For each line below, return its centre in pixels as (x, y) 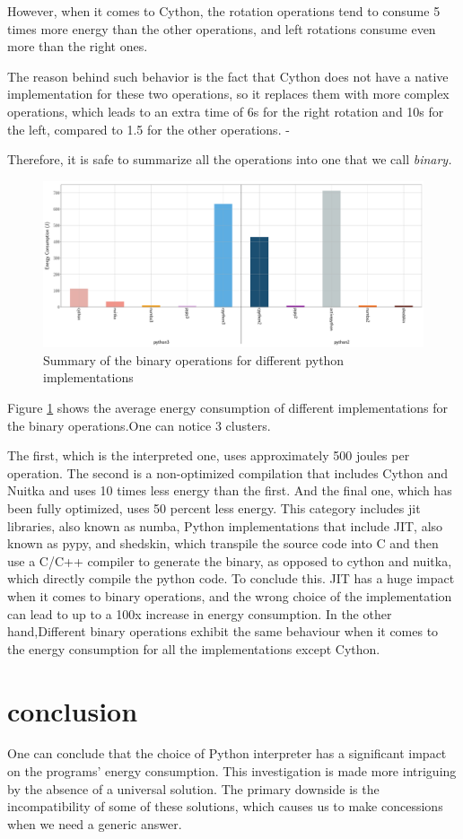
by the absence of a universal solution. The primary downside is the (193, 788)
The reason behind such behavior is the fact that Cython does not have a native (228, 76)
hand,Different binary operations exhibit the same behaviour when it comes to (223, 631)
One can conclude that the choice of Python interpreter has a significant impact (227, 753)
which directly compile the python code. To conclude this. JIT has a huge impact (231, 578)
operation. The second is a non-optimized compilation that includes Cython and (228, 472)
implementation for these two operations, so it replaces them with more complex (228, 94)
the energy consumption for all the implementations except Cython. (194, 648)
